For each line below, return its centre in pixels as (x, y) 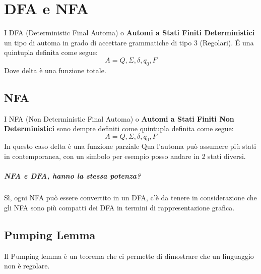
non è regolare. (27, 266)
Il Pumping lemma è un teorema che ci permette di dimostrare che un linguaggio (129, 256)
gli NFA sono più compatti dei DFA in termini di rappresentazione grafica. (119, 207)
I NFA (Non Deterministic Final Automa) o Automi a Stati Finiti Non (119, 118)
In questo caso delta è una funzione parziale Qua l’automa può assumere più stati (130, 146)
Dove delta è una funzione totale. (55, 70)
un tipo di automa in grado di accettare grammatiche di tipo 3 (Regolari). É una (129, 42)
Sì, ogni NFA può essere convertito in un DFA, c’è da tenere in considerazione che (130, 198)
